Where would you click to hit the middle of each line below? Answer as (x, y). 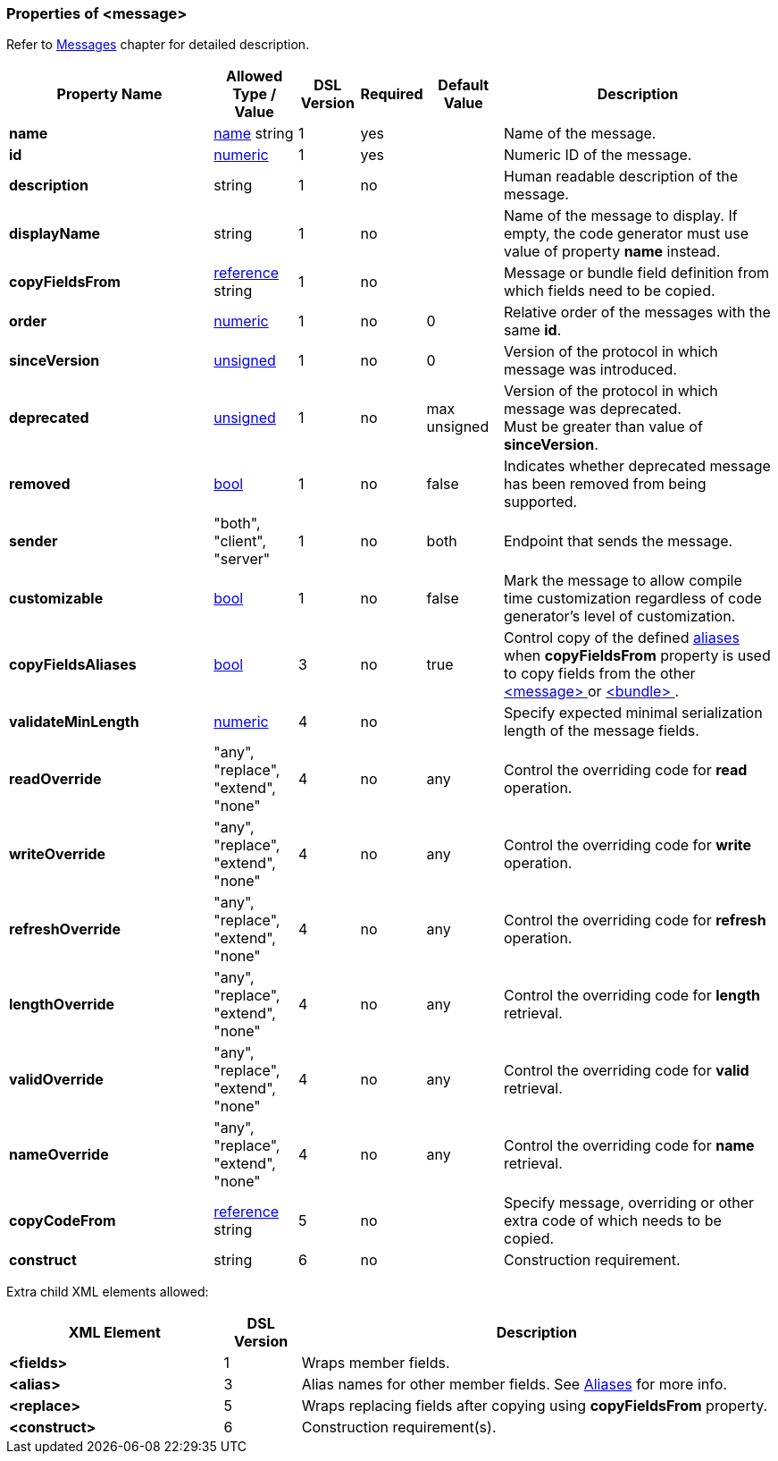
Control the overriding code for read (625, 770)
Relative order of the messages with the (637, 312)
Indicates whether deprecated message (637, 466)
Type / (255, 94)
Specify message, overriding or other (629, 1203)
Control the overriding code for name (629, 1146)
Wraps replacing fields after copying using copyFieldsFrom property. (535, 1406)
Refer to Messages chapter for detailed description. (158, 45)
